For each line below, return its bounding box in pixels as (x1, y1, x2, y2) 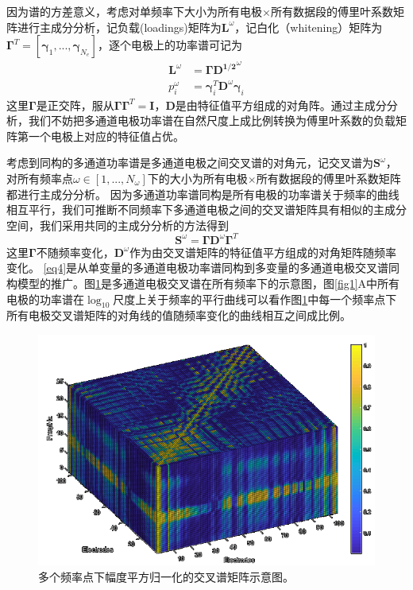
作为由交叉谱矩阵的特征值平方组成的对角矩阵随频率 (129, 243, 396, 260)
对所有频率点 (6, 169, 73, 186)
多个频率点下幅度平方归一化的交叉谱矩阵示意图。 (38, 568, 294, 584)
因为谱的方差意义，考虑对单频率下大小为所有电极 (6, 3, 262, 19)
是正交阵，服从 (36, 96, 114, 113)
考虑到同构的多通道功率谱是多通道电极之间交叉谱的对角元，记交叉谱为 (6, 154, 373, 171)
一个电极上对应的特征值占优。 (28, 127, 184, 144)
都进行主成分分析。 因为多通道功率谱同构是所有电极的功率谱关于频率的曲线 (6, 185, 399, 202)
